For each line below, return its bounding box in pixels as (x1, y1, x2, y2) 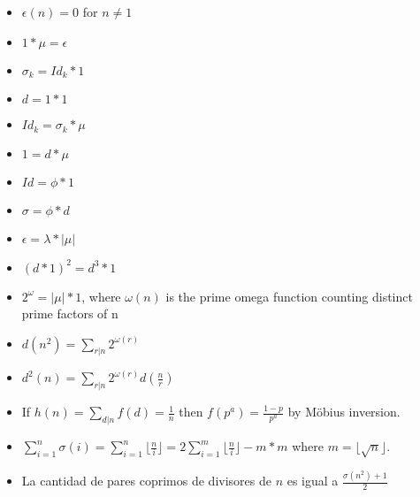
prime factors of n (21, 304, 118, 323)
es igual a (286, 471, 339, 490)
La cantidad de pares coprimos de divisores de (21, 471, 271, 490)
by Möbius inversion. (287, 402, 401, 421)
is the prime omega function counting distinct (165, 287, 413, 305)
